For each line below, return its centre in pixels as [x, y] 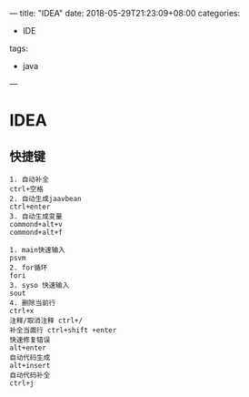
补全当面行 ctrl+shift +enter [63, 331]
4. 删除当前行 [33, 303]
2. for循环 [29, 268]
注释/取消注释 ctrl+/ [46, 321]
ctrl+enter [30, 207]
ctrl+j [22, 383]
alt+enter [28, 348]
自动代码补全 [30, 375]
